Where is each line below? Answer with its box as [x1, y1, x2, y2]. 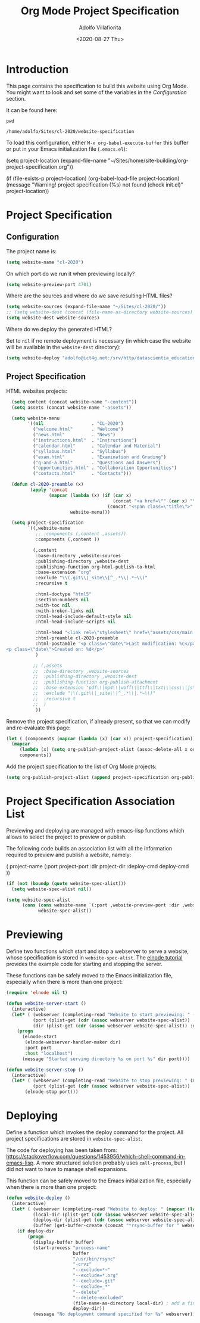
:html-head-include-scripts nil [35, 619, 116, 625]
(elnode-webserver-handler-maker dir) [24, 1039, 121, 1045]
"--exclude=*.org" [72, 1272, 118, 1279]
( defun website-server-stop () [6, 1067, 84, 1073]
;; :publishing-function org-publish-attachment [32, 679, 159, 685]
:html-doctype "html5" [35, 591, 92, 597]
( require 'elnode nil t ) [6, 990, 68, 996]
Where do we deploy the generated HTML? [6, 326, 112, 333]
